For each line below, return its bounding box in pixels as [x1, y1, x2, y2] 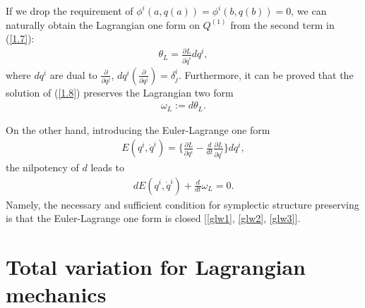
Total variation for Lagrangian [6, 252, 306, 281]
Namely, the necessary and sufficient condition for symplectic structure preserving [6, 197, 359, 211]
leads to [90, 159, 124, 174]
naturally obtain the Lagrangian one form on [6, 17, 200, 32]
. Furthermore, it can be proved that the [178, 67, 354, 82]
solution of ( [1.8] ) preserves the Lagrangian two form [6, 85, 234, 99]
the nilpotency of [6, 159, 79, 174]
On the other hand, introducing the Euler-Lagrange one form [6, 122, 270, 137]
